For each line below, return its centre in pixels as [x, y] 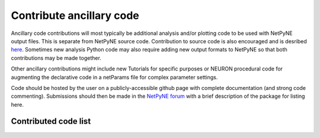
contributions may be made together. [56, 58]
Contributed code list [51, 121]
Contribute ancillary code [75, 15]
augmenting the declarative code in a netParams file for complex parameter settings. [114, 77]
